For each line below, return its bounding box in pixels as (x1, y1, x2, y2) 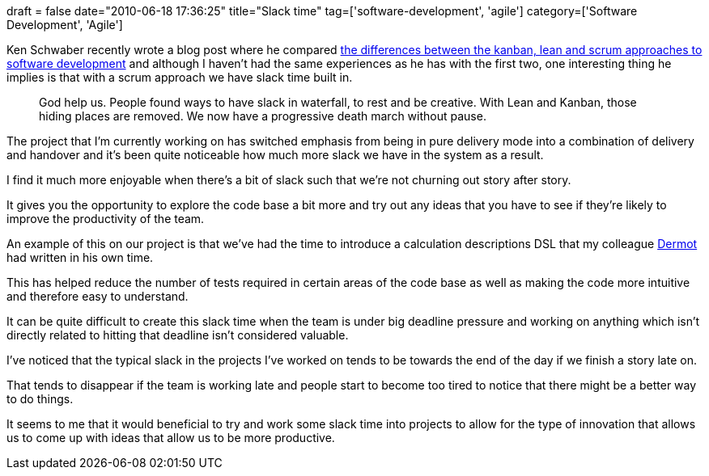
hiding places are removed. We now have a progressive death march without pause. (39, 109, 486, 123)
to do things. (6, 392, 74, 406)
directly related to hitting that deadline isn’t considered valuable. (6, 328, 349, 342)
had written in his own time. (6, 251, 154, 264)
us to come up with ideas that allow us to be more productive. (6, 431, 335, 444)
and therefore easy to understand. (6, 289, 189, 303)
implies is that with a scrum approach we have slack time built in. (6, 70, 353, 84)
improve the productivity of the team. (6, 212, 205, 225)
